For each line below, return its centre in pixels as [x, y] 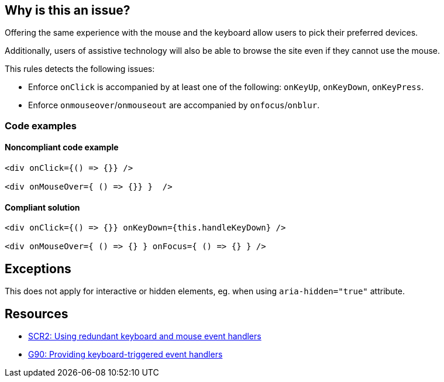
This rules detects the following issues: [80, 69]
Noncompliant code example [62, 147]
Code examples [41, 125]
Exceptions [38, 269]
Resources [37, 314]
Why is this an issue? [68, 10]
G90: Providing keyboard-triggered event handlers [125, 354]
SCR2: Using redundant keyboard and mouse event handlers [145, 336]
